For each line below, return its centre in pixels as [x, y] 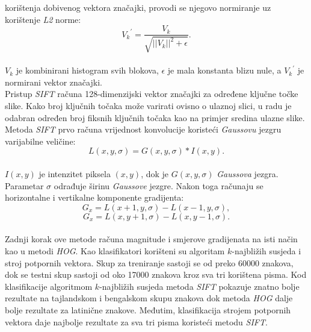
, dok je [155, 173]
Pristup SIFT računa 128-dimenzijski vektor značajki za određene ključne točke [152, 94]
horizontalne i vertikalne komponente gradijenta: [94, 197]
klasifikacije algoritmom [49, 286]
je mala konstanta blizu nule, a [224, 70]
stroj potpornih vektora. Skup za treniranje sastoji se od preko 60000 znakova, [149, 262]
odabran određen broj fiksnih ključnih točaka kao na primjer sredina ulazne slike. [155, 117]
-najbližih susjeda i [266, 250]
